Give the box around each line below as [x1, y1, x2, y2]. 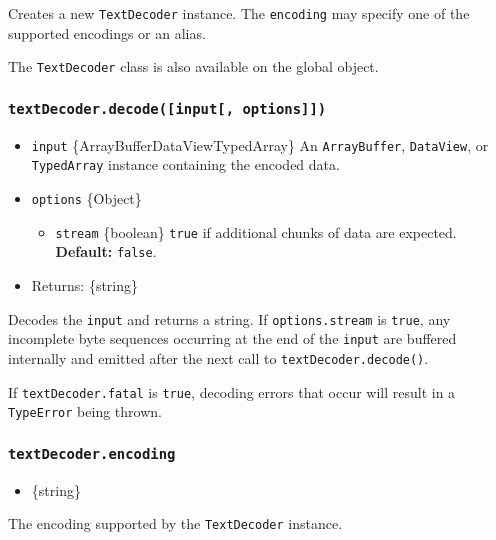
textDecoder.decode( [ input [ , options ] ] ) [8, 100, 327, 117]
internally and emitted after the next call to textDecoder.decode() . [8, 347, 429, 368]
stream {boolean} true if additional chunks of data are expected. [55, 221, 457, 242]
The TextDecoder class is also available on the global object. [8, 56, 379, 77]
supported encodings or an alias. [8, 22, 206, 43]
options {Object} [31, 188, 142, 208]
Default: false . [55, 241, 157, 262]
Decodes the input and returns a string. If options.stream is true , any [8, 308, 451, 329]
